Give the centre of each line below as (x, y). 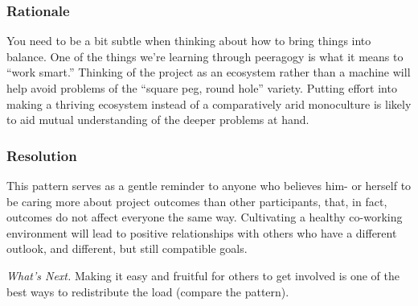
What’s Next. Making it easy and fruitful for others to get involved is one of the (203, 275)
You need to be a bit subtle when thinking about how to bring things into (189, 41)
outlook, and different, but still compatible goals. (127, 248)
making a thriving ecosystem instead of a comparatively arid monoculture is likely (209, 103)
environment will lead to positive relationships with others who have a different (202, 232)
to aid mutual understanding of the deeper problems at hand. (158, 120)
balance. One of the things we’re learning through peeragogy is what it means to (205, 56)
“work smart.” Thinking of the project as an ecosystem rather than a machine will (209, 72)
